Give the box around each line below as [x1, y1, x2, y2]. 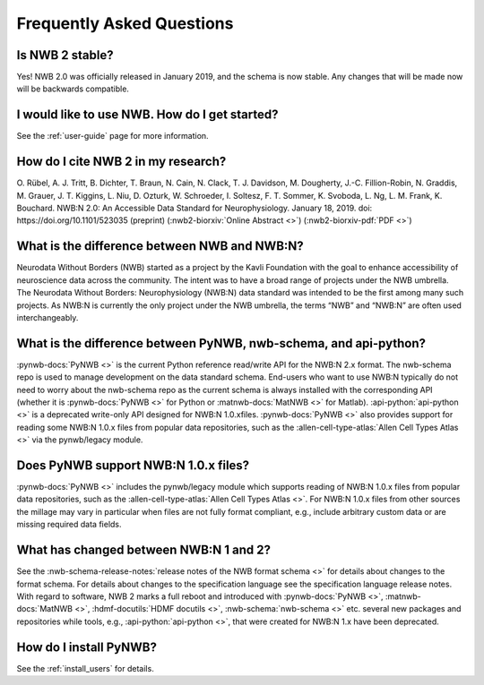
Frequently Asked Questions [16, 13, 234, 33]
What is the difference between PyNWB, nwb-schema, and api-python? [16, 336, 426, 351]
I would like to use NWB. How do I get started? [16, 107, 279, 123]
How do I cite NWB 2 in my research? [16, 154, 227, 169]
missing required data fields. [16, 519, 122, 530]
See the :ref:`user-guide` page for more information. [16, 131, 210, 141]
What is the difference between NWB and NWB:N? [16, 238, 304, 254]
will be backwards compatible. [16, 83, 130, 94]
